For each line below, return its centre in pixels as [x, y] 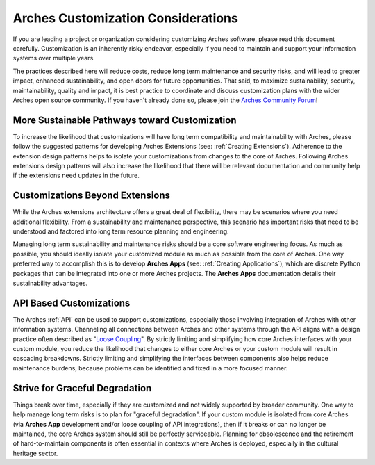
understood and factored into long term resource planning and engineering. [121, 231]
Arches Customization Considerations [126, 18]
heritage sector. [35, 453]
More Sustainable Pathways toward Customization [125, 120]
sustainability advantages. [50, 283]
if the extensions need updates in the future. [76, 176]
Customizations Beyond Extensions [91, 196]
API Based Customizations [72, 303]
